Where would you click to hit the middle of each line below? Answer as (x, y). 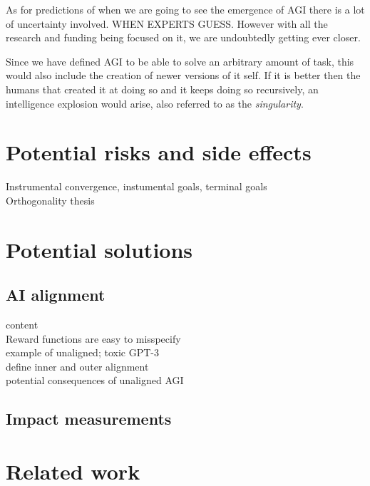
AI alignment (56, 295)
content (22, 325)
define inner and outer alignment (77, 366)
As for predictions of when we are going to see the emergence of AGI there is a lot (185, 9)
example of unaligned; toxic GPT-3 (82, 352)
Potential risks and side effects (159, 152)
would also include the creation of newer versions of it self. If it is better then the (183, 75)
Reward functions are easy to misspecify (93, 338)
